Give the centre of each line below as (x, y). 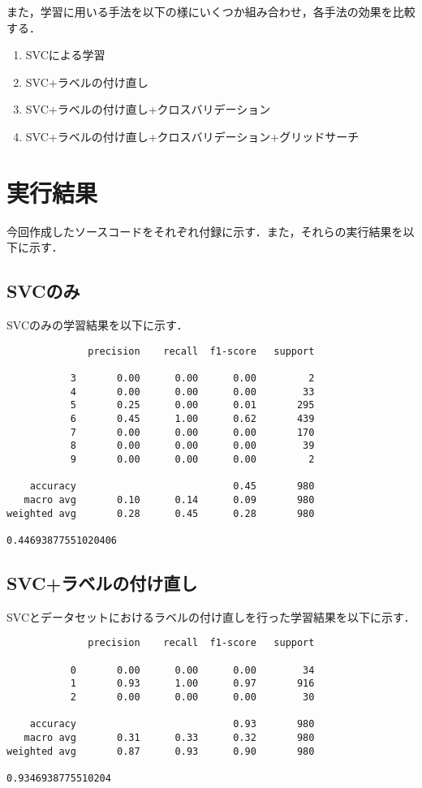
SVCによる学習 (65, 55)
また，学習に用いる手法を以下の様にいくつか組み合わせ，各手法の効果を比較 (211, 11)
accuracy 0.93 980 (172, 724)
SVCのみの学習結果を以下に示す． (97, 325)
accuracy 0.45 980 (172, 487)
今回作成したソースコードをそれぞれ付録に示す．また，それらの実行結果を (205, 231)
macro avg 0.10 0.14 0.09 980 (169, 499)
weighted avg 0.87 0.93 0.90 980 (161, 751)
